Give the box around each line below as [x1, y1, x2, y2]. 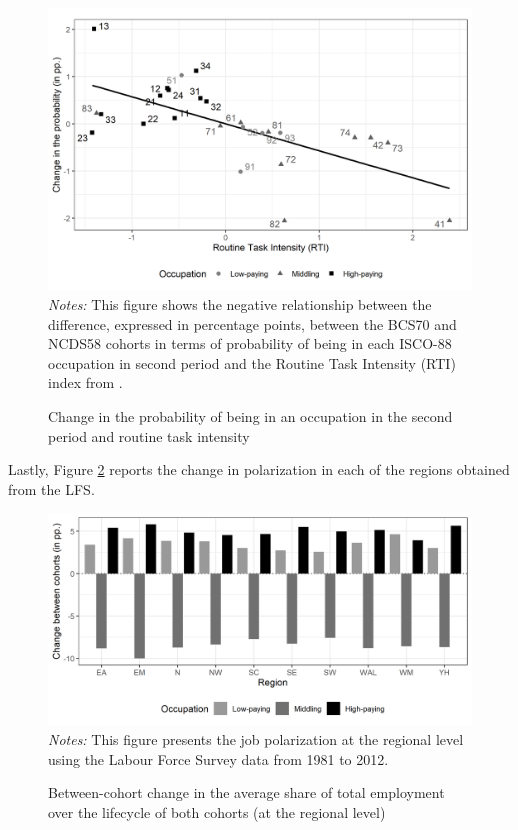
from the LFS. [8, 478, 95, 499]
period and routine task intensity [48, 425, 250, 446]
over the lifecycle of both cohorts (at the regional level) [48, 801, 386, 822]
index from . [48, 372, 123, 393]
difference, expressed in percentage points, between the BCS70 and [48, 313, 457, 334]
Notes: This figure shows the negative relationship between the [48, 293, 432, 314]
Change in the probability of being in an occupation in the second [48, 405, 453, 426]
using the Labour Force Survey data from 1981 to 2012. [48, 748, 389, 769]
